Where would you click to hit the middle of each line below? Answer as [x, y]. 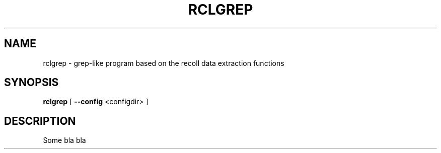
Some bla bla [64, 140]
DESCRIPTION [40, 121]
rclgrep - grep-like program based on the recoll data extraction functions [164, 63]
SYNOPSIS [31, 83]
